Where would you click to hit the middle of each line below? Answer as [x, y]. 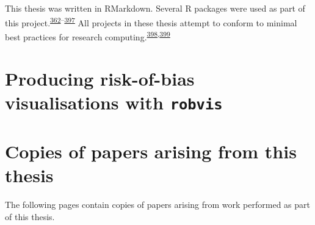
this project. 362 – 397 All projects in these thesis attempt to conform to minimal [151, 21]
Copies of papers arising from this [151, 151]
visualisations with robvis [114, 102]
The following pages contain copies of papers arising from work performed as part [157, 205]
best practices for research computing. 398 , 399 [88, 35]
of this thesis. [30, 216]
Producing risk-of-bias [100, 79]
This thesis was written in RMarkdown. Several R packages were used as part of [155, 8]
